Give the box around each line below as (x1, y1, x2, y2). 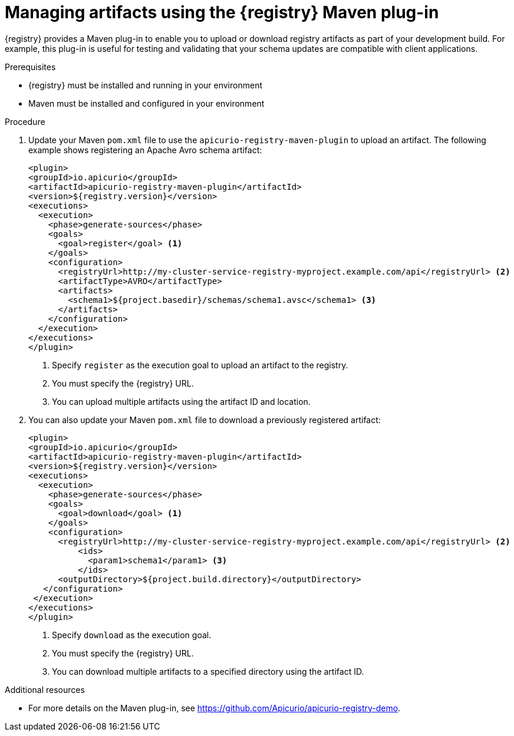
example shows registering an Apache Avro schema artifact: (28, 144, 262, 155)
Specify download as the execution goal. (52, 629, 212, 640)
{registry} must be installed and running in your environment (28, 80, 262, 90)
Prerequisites (5, 61, 56, 72)
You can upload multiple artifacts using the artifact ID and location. (52, 396, 311, 407)
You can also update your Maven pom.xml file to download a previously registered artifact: (28, 414, 381, 425)
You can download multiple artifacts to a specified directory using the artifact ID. (52, 666, 364, 676)
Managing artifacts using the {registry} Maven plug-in (5, 2, 439, 22)
